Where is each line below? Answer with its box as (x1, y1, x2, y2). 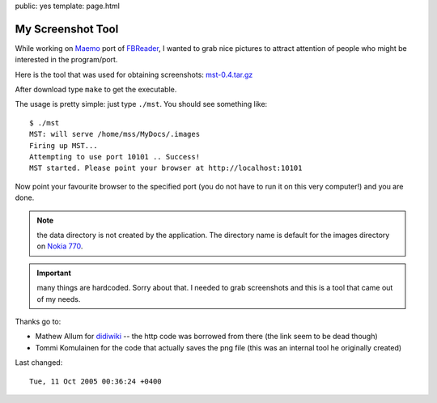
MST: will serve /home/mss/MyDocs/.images (29, 129, 201, 139)
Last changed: (15, 358, 63, 367)
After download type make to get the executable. (15, 85, 177, 95)
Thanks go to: (15, 316, 62, 326)
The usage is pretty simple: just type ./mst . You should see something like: (15, 100, 268, 109)
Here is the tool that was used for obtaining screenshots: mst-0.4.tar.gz (15, 70, 253, 79)
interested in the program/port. (15, 55, 118, 65)
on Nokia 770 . (36, 241, 83, 251)
